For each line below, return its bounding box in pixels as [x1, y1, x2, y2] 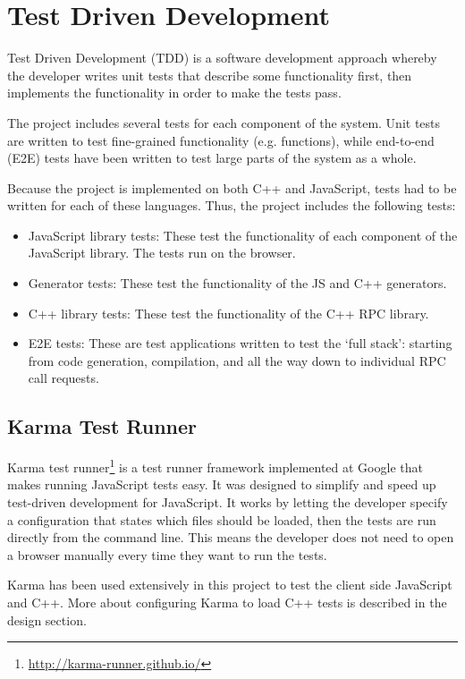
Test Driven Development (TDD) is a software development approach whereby [7, 48, 437, 67]
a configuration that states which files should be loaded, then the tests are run [7, 510, 436, 529]
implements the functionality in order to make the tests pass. [7, 83, 342, 102]
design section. [7, 610, 87, 629]
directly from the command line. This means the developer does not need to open [7, 528, 454, 547]
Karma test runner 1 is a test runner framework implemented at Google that [7, 455, 423, 476]
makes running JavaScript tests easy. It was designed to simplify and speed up [7, 475, 436, 494]
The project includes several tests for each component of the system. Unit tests [7, 113, 441, 132]
